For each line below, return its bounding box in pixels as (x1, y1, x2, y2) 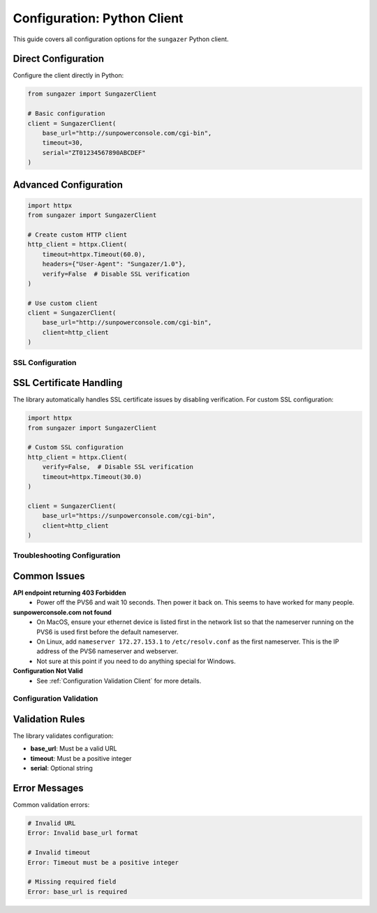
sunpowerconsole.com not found (13, 608, 112, 616)
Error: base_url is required (27, 887, 128, 896)
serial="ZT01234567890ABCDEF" (42, 149, 146, 156)
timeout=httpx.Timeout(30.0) (42, 473, 142, 481)
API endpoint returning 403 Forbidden (13, 588, 126, 597)
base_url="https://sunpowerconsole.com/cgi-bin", (42, 512, 216, 520)
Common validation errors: (13, 801, 90, 809)
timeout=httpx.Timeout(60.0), (42, 250, 146, 258)
